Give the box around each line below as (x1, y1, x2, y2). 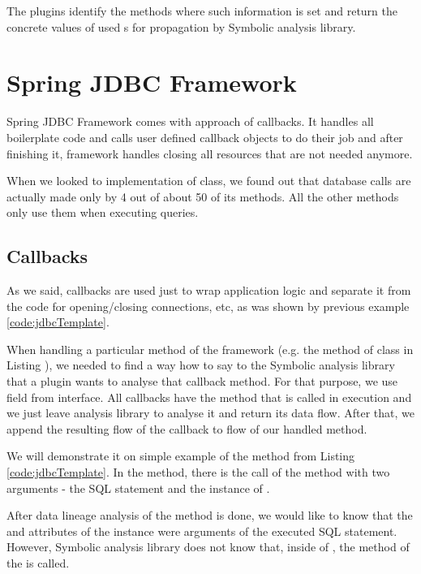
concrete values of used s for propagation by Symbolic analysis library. (6, 18, 356, 35)
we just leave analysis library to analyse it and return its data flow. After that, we (6, 404, 415, 421)
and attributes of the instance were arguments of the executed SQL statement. (6, 522, 397, 539)
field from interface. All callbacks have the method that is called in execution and (6, 388, 412, 405)
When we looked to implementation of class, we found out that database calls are (6, 172, 411, 189)
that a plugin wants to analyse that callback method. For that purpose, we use (6, 373, 398, 390)
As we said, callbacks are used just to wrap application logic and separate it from (6, 282, 411, 299)
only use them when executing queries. (6, 204, 199, 221)
